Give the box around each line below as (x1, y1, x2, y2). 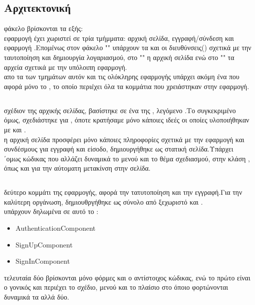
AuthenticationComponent (15, 223, 96, 233)
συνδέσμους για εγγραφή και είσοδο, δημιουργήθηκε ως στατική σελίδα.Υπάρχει (4, 144, 233, 154)
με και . (4, 124, 26, 134)
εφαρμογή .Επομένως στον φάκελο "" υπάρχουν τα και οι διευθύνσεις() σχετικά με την (4, 42, 252, 53)
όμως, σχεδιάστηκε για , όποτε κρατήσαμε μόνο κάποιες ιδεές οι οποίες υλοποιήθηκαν (4, 115, 250, 125)
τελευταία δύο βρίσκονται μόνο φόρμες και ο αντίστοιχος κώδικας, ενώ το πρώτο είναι (4, 272, 251, 282)
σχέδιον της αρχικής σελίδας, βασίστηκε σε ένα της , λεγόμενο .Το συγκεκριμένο (4, 105, 236, 115)
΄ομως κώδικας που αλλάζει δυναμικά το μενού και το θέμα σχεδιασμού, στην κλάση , (4, 153, 250, 163)
